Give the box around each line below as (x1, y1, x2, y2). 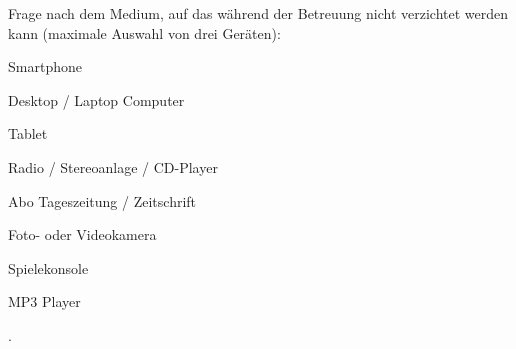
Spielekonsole (8, 257, 89, 278)
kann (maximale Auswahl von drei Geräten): (8, 22, 281, 43)
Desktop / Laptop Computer (8, 89, 185, 110)
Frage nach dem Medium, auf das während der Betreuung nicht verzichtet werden (8, 3, 509, 23)
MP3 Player (8, 291, 81, 312)
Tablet (8, 123, 48, 144)
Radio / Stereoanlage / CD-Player (8, 156, 218, 177)
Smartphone (8, 56, 82, 77)
